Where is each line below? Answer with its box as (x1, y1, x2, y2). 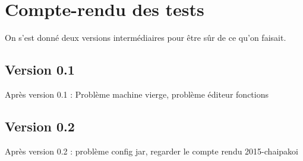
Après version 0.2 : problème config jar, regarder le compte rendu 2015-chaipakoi (5, 144, 298, 157)
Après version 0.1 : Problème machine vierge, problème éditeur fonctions (5, 88, 269, 100)
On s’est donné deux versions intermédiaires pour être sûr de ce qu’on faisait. (5, 31, 286, 44)
